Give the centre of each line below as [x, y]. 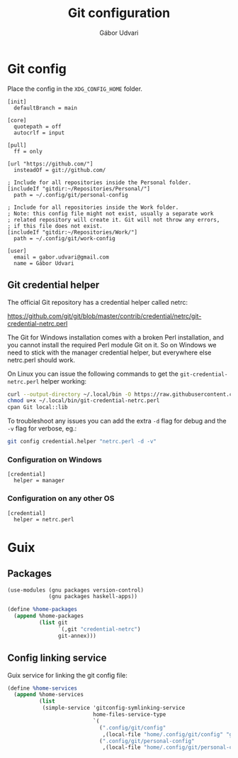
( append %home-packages [49, 616]
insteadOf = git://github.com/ [60, 170]
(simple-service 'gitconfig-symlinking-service [114, 708]
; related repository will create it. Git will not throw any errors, [114, 220]
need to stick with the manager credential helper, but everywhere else [109, 352]
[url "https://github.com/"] [50, 164]
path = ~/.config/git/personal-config [71, 195]
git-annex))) [77, 636]
